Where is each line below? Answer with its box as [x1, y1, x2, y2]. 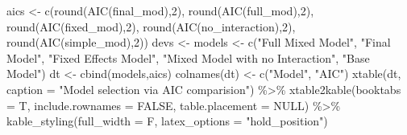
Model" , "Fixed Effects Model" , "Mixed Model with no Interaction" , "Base [6, 49, 370, 66]
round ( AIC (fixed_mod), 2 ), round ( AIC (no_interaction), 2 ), [6, 18, 296, 35]
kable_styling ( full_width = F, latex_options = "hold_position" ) [6, 112, 328, 129]
